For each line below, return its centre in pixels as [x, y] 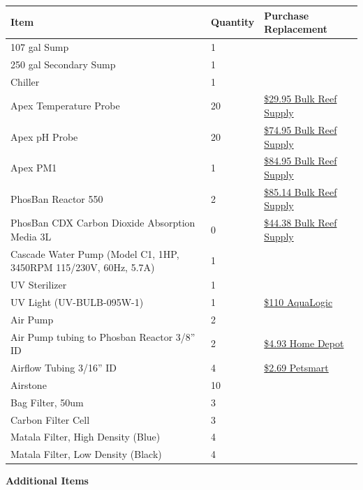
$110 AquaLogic [298, 301]
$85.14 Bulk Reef [301, 191]
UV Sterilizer [39, 285]
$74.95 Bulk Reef [301, 129]
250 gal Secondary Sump [63, 64]
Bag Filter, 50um [47, 402]
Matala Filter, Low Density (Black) [86, 454]
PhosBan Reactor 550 [57, 198]
